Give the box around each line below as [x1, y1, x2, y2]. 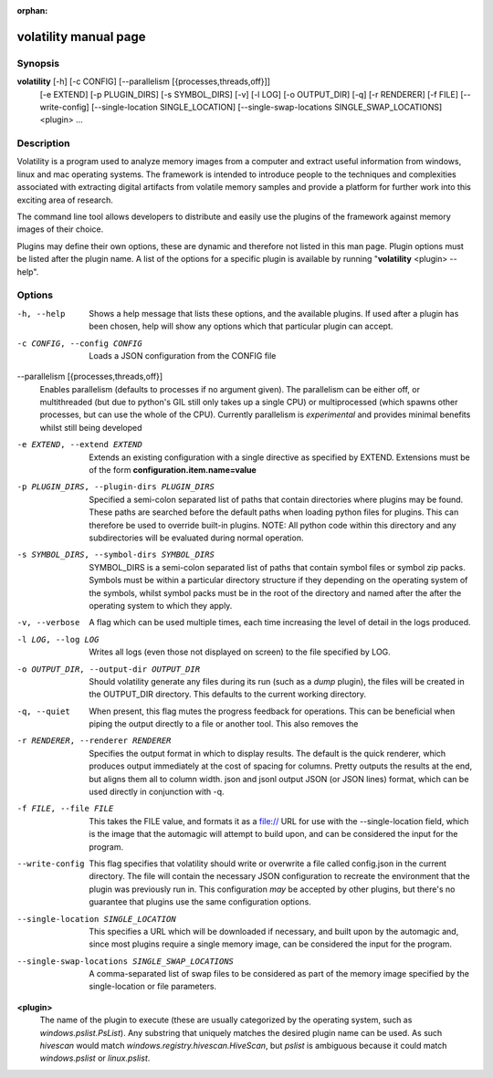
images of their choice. [16, 224, 104, 235]
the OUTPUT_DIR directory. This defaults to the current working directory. [89, 689, 367, 700]
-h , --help [16, 309, 66, 319]
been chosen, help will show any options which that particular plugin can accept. [89, 320, 393, 332]
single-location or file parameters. [89, 981, 217, 992]
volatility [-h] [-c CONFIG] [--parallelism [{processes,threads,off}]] [16, 76, 271, 87]
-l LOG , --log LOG [16, 634, 100, 644]
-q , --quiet [16, 706, 70, 717]
